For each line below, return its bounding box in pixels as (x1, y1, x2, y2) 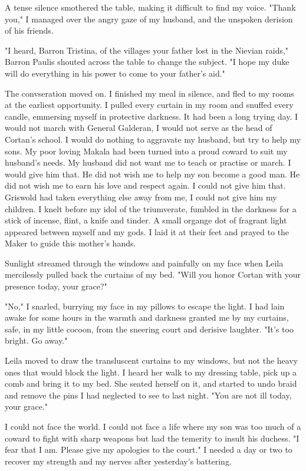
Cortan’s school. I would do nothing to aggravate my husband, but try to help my (5, 133, 301, 145)
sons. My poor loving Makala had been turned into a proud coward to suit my (5, 144, 288, 157)
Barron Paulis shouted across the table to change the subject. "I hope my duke (5, 55, 289, 68)
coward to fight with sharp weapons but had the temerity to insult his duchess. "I (5, 432, 300, 444)
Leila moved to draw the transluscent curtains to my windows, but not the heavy (5, 354, 298, 367)
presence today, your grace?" (5, 280, 107, 292)
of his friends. (5, 24, 54, 37)
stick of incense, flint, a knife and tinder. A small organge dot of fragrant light (5, 214, 287, 226)
